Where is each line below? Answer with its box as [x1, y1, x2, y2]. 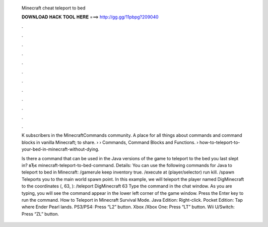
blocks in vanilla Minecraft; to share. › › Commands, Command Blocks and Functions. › [21, 139, 199, 145]
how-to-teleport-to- [199, 139, 240, 145]
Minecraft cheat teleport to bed [21, 5, 85, 11]
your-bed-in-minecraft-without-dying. [21, 146, 99, 152]
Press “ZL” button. [21, 211, 59, 217]
